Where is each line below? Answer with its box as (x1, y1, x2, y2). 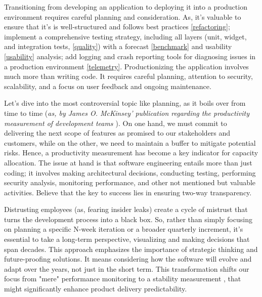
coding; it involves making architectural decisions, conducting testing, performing (4, 167, 256, 178)
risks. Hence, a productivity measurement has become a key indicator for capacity (4, 147, 258, 158)
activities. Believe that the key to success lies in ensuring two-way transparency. (4, 187, 252, 197)
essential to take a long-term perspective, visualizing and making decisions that (4, 234, 250, 244)
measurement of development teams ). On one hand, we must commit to (4, 117, 227, 128)
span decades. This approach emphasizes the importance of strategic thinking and (4, 243, 258, 254)
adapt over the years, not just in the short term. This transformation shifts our (4, 263, 249, 274)
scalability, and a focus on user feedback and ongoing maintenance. (4, 80, 211, 91)
